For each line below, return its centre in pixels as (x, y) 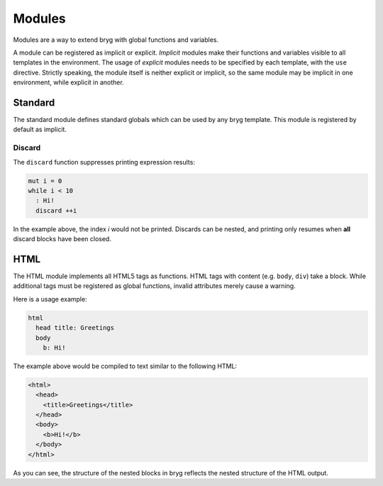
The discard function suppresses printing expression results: (104, 162)
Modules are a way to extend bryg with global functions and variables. (116, 40)
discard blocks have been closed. (62, 239)
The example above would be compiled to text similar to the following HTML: (125, 366)
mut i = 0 (45, 181)
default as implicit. (40, 129)
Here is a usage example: (50, 299)
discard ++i (56, 210)
